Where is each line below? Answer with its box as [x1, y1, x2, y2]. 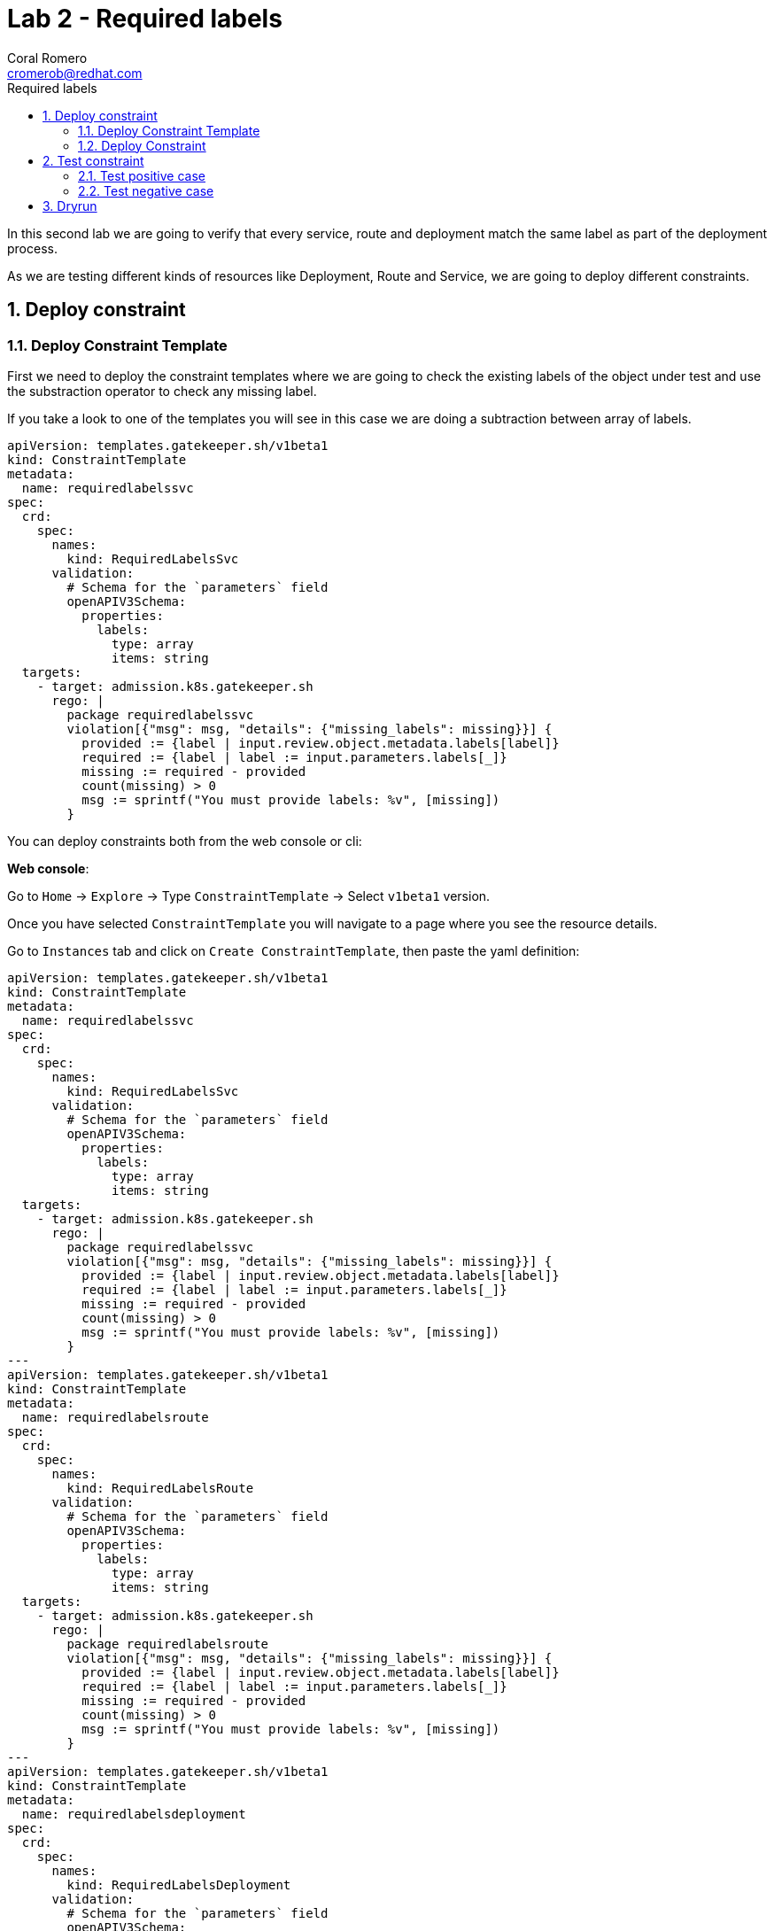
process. [7, 240, 58, 256]
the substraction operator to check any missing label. [7, 383, 317, 399]
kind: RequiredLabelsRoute [66, 1480, 254, 1495]
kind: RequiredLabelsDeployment [66, 1877, 291, 1892]
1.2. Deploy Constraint [78, 137, 206, 153]
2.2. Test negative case [78, 182, 214, 198]
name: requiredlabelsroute [21, 1409, 209, 1424]
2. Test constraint [43, 152, 144, 168]
